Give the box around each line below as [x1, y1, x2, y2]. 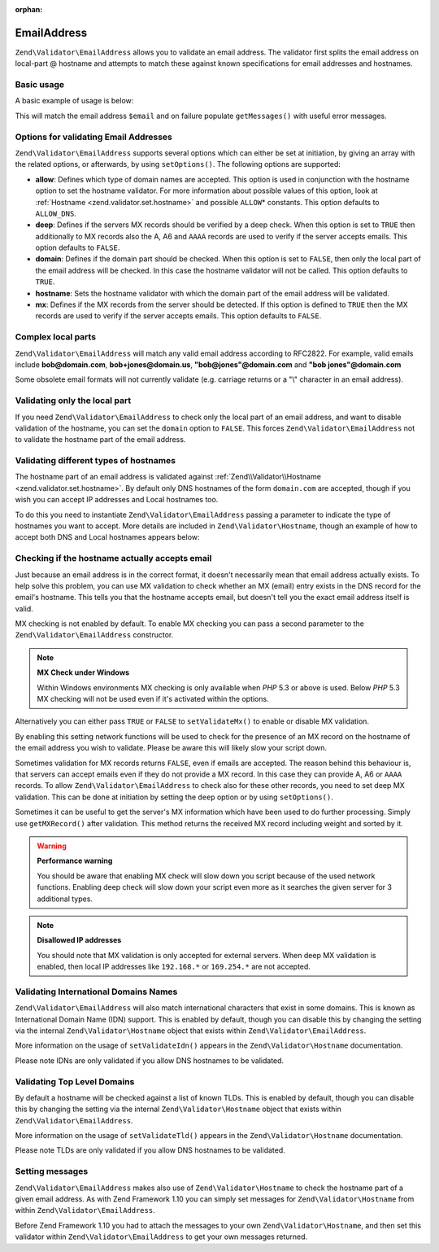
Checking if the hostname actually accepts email [15, 553, 212, 564]
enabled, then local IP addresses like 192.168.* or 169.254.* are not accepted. [37, 961, 311, 972]
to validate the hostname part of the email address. [15, 435, 186, 444]
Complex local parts [15, 331, 97, 343]
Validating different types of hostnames [15, 455, 176, 466]
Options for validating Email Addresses [15, 131, 172, 142]
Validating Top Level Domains [15, 1075, 135, 1087]
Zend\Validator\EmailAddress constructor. [15, 630, 174, 640]
